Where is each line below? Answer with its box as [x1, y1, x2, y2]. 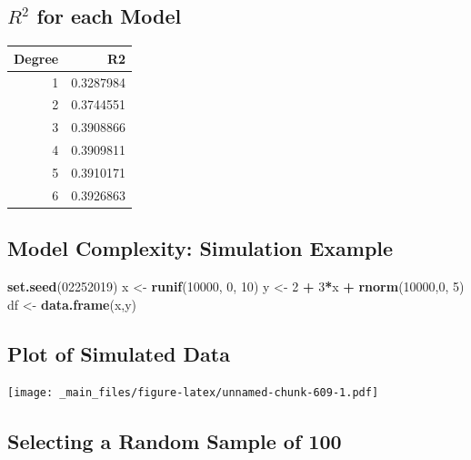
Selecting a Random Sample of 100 [7, 426, 342, 455]
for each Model [36, 2, 182, 30]
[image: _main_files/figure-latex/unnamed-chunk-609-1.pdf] [7, 386, 379, 400]
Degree [14, 48, 59, 67]
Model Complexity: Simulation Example [7, 234, 394, 262]
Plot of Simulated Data [7, 339, 230, 367]
